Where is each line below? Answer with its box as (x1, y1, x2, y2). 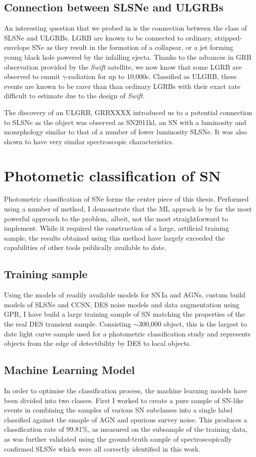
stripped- (215, 32, 242, 42)
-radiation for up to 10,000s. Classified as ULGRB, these (66, 71, 237, 82)
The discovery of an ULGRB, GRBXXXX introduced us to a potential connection (4, 107, 253, 117)
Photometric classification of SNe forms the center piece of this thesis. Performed (4, 194, 249, 204)
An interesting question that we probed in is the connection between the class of (4, 23, 247, 33)
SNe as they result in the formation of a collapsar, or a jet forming (32, 42, 233, 52)
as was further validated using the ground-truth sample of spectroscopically (4, 433, 232, 444)
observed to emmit (4, 71, 60, 82)
